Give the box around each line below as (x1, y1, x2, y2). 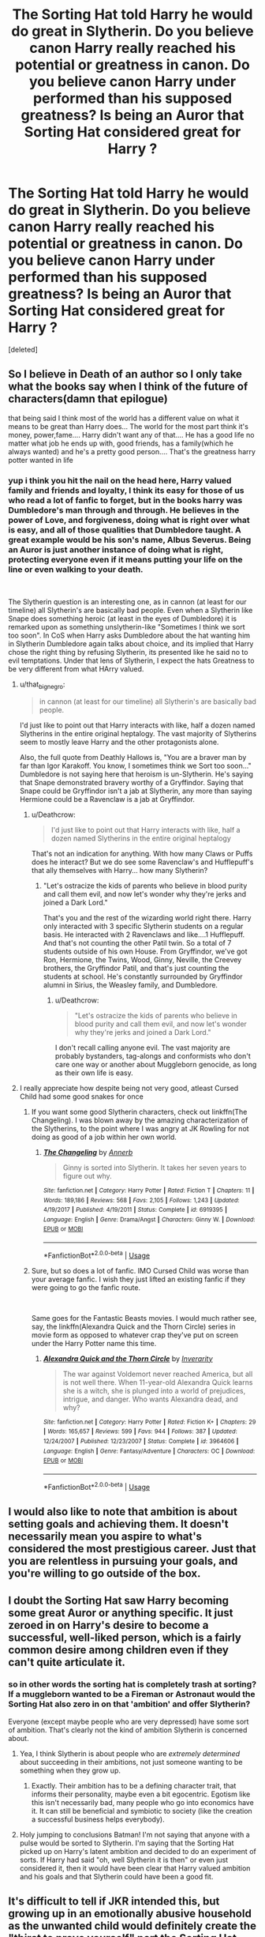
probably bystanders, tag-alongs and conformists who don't (54, 1051, 251, 1060)
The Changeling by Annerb (43, 1147, 133, 1157)
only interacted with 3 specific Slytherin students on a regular (43, 921, 244, 931)
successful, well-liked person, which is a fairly (8, 1630, 242, 1644)
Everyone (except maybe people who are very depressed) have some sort (8, 1717, 249, 1726)
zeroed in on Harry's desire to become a (8, 1618, 209, 1632)
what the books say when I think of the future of (8, 380, 248, 393)
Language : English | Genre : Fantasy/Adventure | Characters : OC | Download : (43, 1447, 256, 1455)
